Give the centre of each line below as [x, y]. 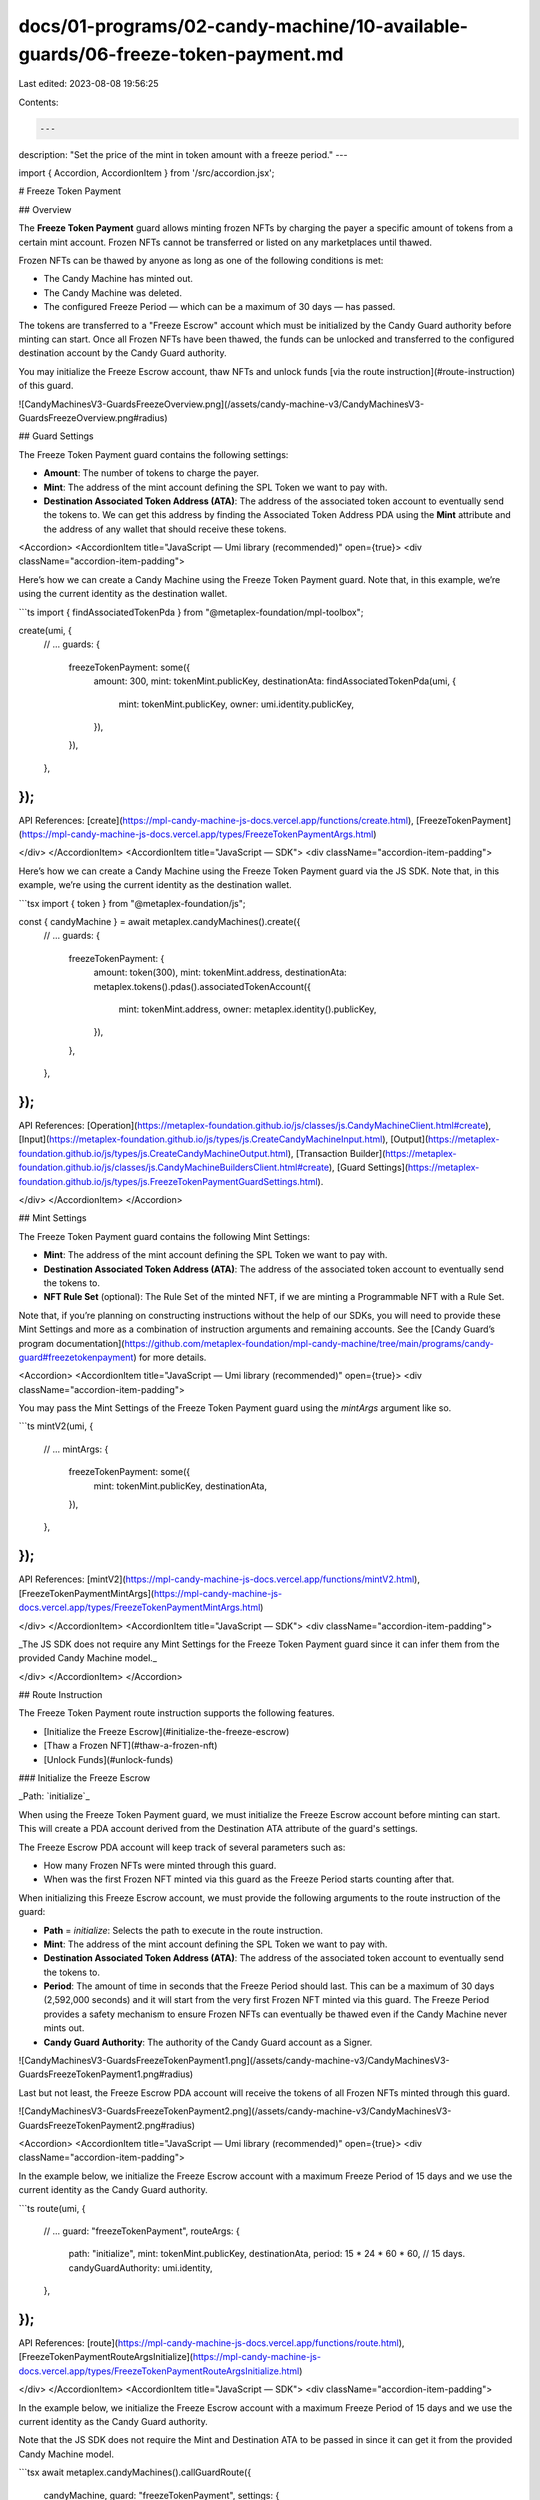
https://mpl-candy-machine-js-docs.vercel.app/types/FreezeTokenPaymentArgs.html [197, 834]
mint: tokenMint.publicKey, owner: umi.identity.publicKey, [236, 704]
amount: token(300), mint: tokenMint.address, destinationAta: [220, 972]
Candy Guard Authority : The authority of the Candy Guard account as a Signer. [208, 2042]
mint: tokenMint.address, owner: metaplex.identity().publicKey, [247, 1009]
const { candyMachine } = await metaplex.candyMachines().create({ [159, 922]
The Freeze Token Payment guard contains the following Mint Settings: [164, 1236]
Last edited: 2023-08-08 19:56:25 [88, 84]
